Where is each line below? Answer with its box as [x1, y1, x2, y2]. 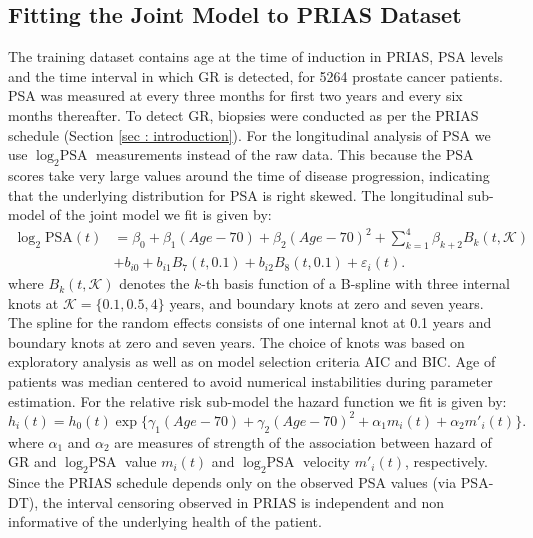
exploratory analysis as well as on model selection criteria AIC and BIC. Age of [8, 351, 496, 372]
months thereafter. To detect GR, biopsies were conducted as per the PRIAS [8, 104, 479, 125]
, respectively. [405, 451, 488, 472]
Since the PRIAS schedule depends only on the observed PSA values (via [8, 471, 457, 492]
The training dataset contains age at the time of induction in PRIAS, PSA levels [8, 46, 504, 67]
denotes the [119, 273, 190, 294]
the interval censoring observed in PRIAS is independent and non [42, 491, 445, 512]
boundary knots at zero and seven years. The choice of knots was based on [8, 331, 465, 352]
